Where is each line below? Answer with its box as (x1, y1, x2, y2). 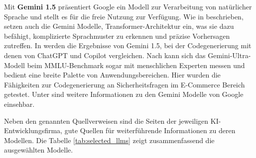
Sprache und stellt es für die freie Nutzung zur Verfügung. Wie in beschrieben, (4, 11, 244, 21)
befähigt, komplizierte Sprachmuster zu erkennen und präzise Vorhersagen (4, 30, 230, 41)
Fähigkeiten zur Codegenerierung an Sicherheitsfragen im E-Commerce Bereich (4, 79, 245, 89)
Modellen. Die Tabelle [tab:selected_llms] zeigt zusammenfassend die (4, 135, 215, 145)
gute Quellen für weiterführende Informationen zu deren (64, 125, 236, 136)
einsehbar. (4, 98, 35, 109)
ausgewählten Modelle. (4, 145, 73, 155)
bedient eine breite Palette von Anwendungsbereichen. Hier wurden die (4, 70, 221, 80)
